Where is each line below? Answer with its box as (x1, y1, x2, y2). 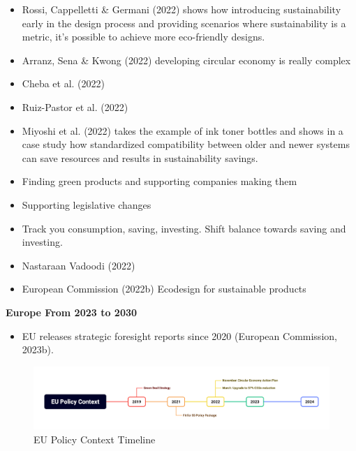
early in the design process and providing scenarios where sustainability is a (22, 15, 346, 30)
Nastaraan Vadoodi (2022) (22, 258, 135, 272)
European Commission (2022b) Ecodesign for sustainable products (22, 281, 306, 296)
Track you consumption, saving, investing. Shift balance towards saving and (22, 221, 346, 235)
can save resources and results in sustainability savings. (22, 150, 258, 165)
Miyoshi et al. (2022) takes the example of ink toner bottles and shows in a (22, 123, 343, 138)
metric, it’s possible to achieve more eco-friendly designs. (22, 29, 265, 44)
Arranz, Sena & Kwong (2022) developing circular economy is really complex (22, 52, 351, 67)
